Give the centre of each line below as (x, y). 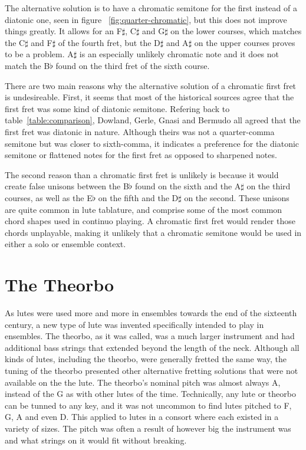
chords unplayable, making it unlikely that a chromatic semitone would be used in (153, 232)
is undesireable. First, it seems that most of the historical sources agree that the (149, 97)
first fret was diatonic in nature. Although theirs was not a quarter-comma (140, 131)
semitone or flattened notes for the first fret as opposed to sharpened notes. (141, 155)
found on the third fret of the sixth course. (133, 65)
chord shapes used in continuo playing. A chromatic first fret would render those (150, 221)
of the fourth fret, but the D (109, 42)
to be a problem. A (39, 54)
